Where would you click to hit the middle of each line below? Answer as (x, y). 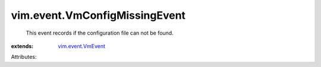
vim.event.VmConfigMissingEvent (98, 15)
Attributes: (24, 57)
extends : (22, 46)
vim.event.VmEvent (82, 46)
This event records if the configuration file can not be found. (100, 33)
